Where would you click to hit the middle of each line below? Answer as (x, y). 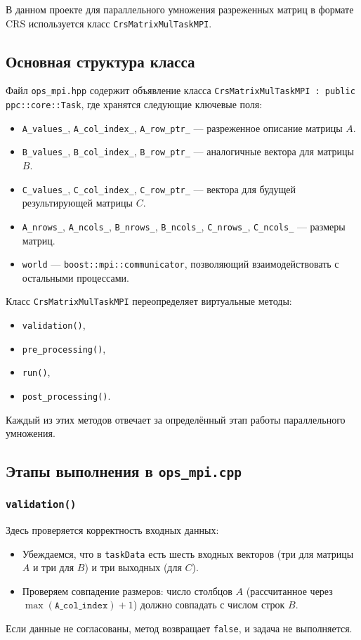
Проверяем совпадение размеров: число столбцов (127, 590)
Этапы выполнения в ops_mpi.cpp (124, 471)
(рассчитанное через (289, 590)
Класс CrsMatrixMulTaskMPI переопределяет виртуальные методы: (149, 301)
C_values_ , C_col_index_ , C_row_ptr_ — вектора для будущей (159, 189)
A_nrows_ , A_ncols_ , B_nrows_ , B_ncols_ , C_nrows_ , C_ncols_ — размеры (184, 226)
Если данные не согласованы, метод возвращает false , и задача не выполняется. (179, 628)
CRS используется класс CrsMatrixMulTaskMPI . (109, 23)
